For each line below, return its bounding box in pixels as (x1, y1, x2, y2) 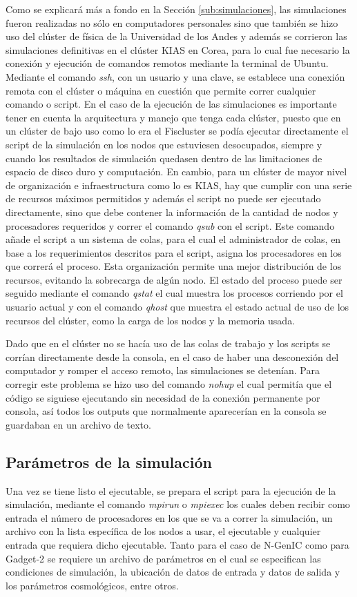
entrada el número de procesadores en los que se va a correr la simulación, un (6, 510, 333, 525)
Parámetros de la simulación (6, 451, 212, 472)
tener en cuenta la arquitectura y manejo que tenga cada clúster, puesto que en (6, 110, 341, 124)
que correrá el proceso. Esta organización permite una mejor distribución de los (6, 259, 342, 273)
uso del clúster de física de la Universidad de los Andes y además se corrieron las (6, 29, 347, 43)
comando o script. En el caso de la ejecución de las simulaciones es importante (6, 97, 337, 111)
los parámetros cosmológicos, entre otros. (6, 578, 179, 592)
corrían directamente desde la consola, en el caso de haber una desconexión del (6, 349, 339, 364)
